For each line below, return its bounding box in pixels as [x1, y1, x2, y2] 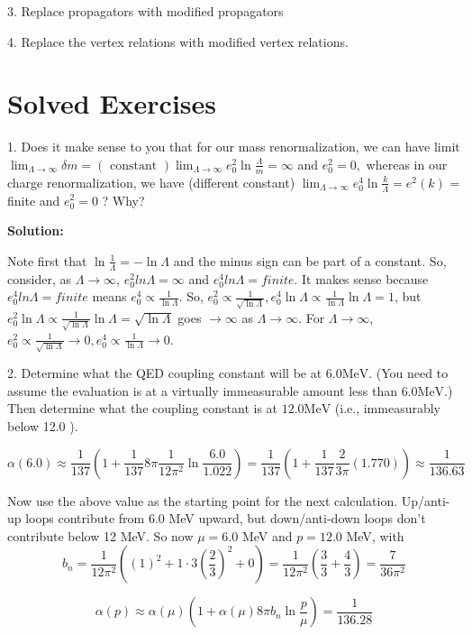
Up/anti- [401, 491, 450, 510]
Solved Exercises [7, 85, 217, 122]
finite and [7, 190, 60, 209]
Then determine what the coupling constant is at [7, 399, 278, 418]
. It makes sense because [294, 269, 429, 288]
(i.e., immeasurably [334, 399, 440, 418]
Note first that [7, 251, 87, 270]
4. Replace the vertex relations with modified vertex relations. [7, 32, 349, 51]
